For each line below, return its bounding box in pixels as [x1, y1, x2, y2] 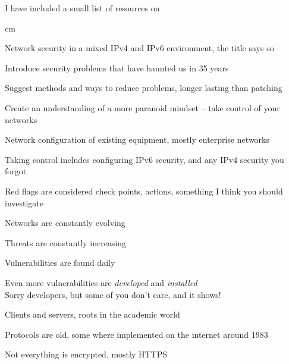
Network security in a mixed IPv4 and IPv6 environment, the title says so [5, 42, 274, 54]
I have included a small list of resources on [5, 2, 160, 14]
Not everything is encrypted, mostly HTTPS [5, 348, 168, 360]
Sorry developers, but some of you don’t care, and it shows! [5, 288, 221, 300]
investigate [5, 196, 44, 209]
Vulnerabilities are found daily [5, 256, 115, 269]
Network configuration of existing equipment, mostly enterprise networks [5, 133, 270, 146]
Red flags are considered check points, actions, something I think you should [5, 184, 283, 197]
